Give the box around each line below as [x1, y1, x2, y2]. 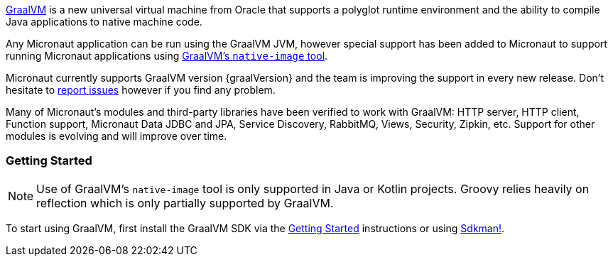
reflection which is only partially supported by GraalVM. [36, 195, 334, 210]
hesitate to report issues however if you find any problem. [6, 84, 276, 96]
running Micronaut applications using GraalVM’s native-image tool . [6, 50, 328, 62]
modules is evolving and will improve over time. [6, 130, 227, 142]
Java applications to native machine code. [6, 16, 202, 28]
